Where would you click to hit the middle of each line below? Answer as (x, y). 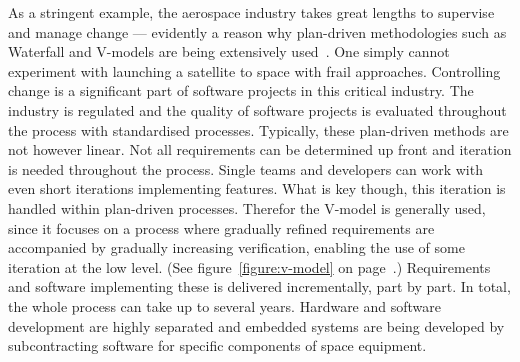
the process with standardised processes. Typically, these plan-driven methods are (258, 129)
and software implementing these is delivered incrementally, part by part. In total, (259, 286)
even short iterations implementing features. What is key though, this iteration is (257, 188)
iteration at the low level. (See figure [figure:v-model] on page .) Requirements (249, 266)
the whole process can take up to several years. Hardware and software (225, 305)
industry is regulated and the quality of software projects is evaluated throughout (257, 109)
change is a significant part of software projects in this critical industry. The (241, 90)
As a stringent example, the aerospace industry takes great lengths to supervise (251, 12)
